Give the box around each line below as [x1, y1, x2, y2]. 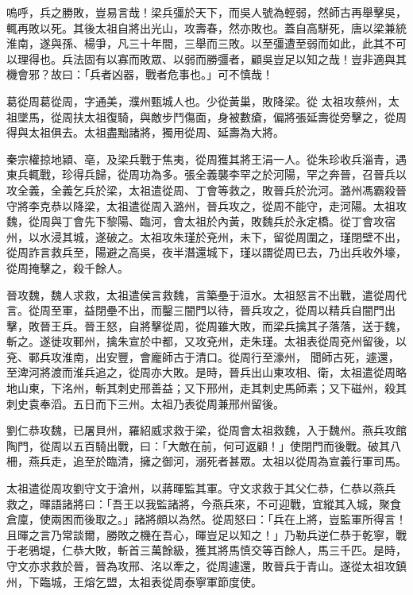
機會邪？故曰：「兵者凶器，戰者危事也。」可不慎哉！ [6, 66, 273, 83]
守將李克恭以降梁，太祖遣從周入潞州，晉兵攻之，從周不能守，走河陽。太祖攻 [6, 197, 407, 214]
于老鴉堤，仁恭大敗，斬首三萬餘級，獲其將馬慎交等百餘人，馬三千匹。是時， [6, 542, 407, 558]
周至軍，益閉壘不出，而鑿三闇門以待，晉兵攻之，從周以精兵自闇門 [39, 302, 384, 319]
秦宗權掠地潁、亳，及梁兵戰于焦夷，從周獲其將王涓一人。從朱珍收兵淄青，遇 [6, 150, 407, 167]
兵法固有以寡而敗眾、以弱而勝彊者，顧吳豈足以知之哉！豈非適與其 [61, 50, 407, 67]
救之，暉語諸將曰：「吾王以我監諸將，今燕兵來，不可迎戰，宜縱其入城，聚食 [6, 495, 401, 512]
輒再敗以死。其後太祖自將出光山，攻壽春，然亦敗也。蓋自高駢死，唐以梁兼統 [6, 19, 407, 36]
